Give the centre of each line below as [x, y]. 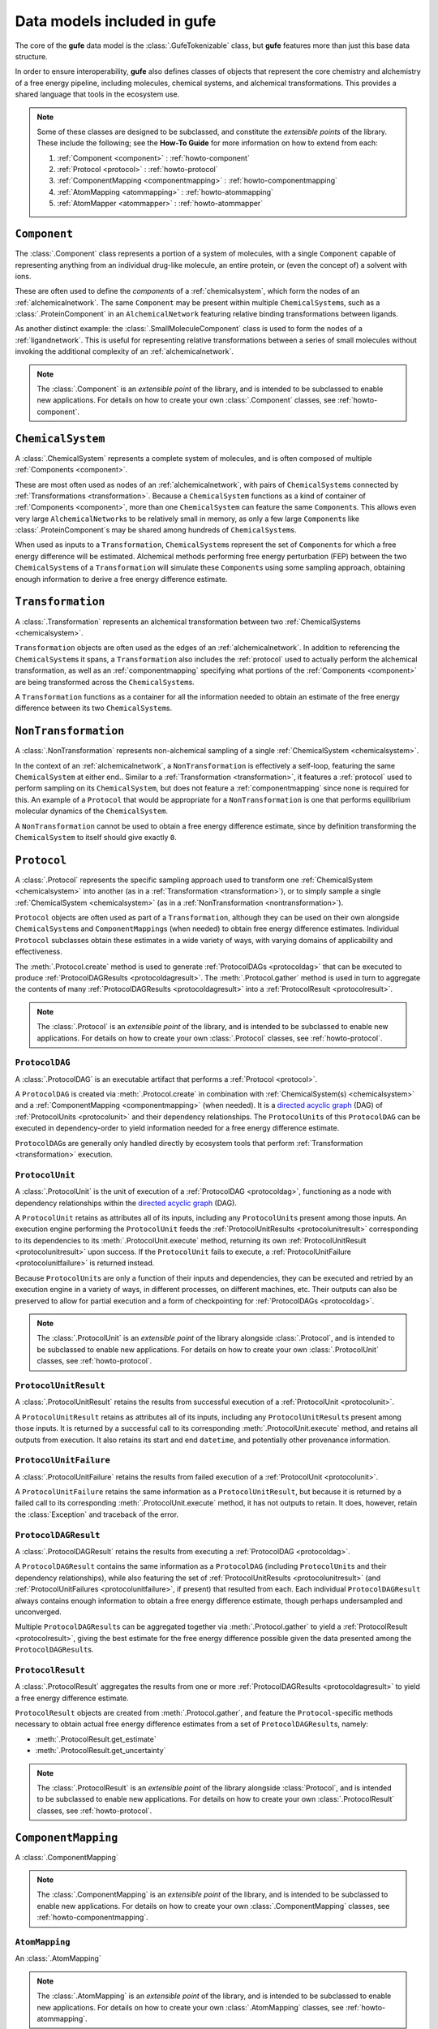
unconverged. [39, 1612]
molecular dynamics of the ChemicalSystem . [92, 811]
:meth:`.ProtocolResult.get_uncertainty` [101, 1751]
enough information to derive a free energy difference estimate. [121, 579]
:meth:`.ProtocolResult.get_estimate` [96, 1739]
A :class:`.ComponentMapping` [67, 1857]
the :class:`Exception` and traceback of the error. [97, 1514]
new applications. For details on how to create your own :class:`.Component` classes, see [187, 400]
